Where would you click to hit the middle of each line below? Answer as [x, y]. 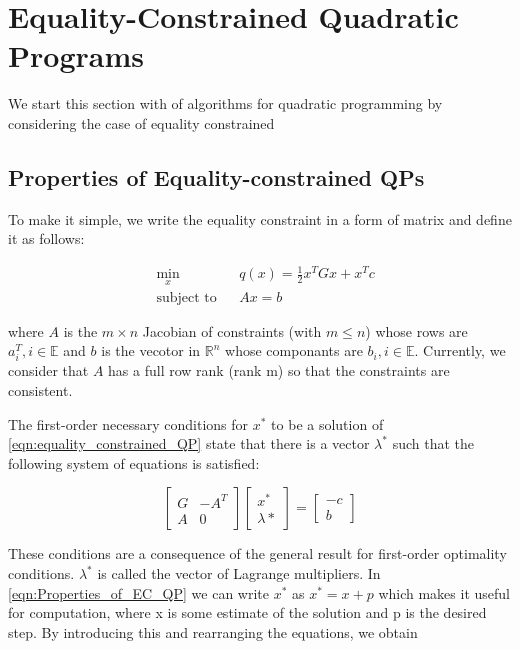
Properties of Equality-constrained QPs [216, 176]
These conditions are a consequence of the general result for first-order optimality [257, 553]
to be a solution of [327, 423]
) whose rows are [416, 330]
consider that [48, 370]
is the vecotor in [151, 350]
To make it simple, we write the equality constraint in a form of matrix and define [260, 218]
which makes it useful [444, 592]
